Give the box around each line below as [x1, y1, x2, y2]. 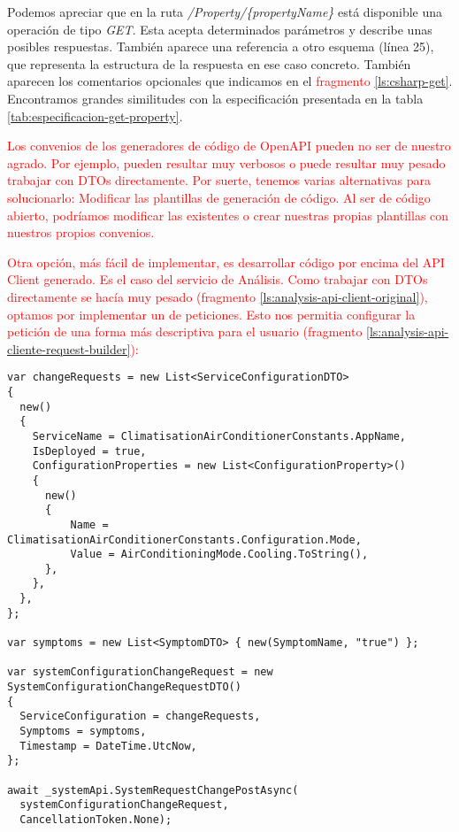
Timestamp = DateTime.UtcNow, [19, 739, 197, 752]
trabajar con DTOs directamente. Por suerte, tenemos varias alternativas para [7, 171, 432, 189]
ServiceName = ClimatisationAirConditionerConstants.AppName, [32, 429, 407, 443]
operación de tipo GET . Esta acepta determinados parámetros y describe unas [7, 19, 432, 38]
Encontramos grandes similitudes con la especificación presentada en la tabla [7, 89, 424, 107]
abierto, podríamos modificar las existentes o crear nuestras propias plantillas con [7, 205, 449, 224]
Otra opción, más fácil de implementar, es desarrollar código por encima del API [7, 252, 445, 271]
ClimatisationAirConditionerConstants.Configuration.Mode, [7, 533, 362, 546]
